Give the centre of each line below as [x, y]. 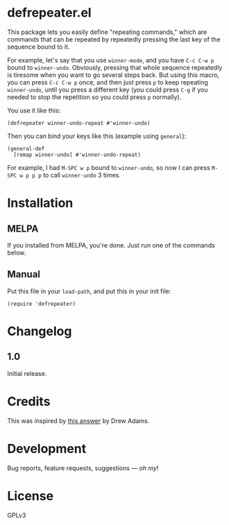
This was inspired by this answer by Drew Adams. [78, 420]
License [31, 496]
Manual [24, 274]
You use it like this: [34, 110]
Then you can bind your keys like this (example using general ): [97, 136]
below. [17, 252]
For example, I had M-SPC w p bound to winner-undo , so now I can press [109, 167]
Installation [40, 203]
